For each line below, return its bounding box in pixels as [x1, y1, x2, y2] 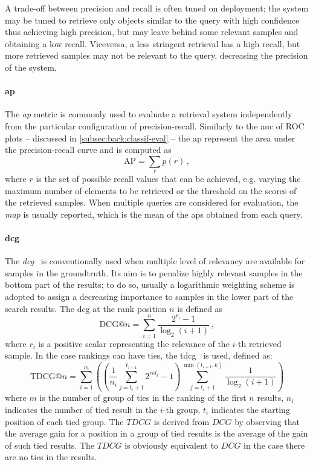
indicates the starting [211, 403, 290, 415]
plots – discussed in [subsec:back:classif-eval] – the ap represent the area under [5, 131, 295, 144]
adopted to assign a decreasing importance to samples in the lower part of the [5, 290, 294, 303]
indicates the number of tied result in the [5, 403, 158, 415]
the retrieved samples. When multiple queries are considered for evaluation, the [5, 196, 298, 209]
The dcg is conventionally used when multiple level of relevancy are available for [5, 255, 305, 267]
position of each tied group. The [5, 415, 124, 428]
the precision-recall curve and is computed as [5, 143, 172, 156]
